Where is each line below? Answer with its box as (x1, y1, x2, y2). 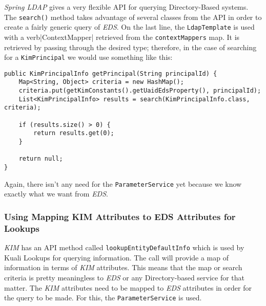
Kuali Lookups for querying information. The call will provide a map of (4, 252, 229, 263)
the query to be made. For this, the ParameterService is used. (4, 292, 202, 303)
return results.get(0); (33, 129, 114, 137)
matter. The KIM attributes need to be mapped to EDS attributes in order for (4, 282, 252, 293)
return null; (18, 155, 63, 163)
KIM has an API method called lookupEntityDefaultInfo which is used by (4, 242, 244, 253)
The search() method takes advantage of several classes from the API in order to (4, 11, 262, 22)
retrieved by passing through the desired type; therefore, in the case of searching (4, 41, 257, 52)
